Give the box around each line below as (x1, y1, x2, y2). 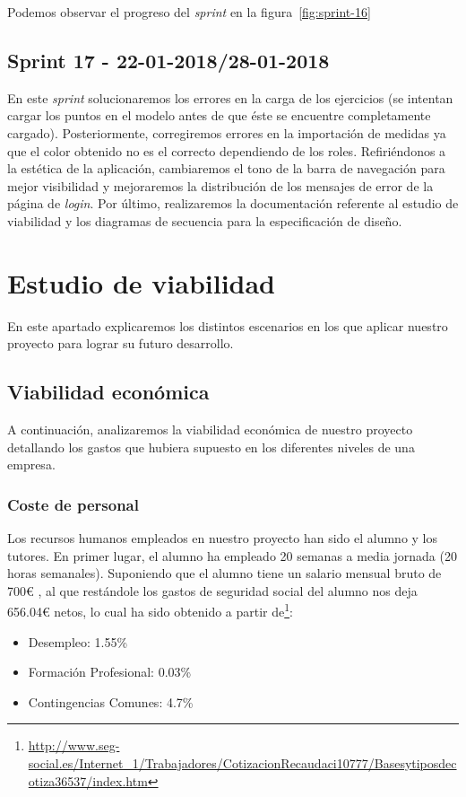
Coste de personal (7, 493, 139, 515)
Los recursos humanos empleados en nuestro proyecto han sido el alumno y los (7, 529, 438, 547)
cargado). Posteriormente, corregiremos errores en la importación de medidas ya (7, 123, 446, 142)
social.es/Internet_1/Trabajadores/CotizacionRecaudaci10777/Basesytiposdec (28, 754, 457, 773)
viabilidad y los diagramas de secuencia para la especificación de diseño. (7, 211, 402, 230)
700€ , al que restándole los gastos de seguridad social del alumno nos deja (7, 581, 418, 600)
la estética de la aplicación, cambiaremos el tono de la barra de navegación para (7, 159, 445, 178)
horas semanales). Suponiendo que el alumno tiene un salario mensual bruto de (7, 564, 442, 582)
